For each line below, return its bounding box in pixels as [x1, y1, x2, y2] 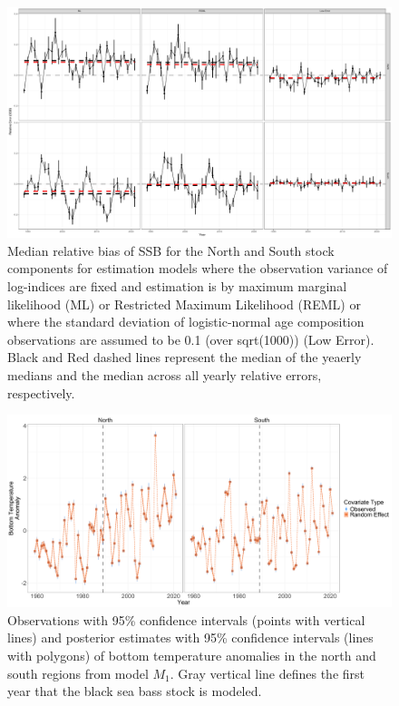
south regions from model [7, 663, 149, 682]
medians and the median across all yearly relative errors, [7, 365, 322, 384]
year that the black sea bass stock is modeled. [7, 681, 262, 701]
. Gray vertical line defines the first [170, 663, 365, 682]
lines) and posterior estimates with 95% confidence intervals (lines [7, 628, 374, 647]
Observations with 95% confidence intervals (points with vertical [7, 610, 365, 629]
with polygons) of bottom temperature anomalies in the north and [7, 645, 376, 664]
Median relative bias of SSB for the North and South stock [7, 240, 335, 260]
